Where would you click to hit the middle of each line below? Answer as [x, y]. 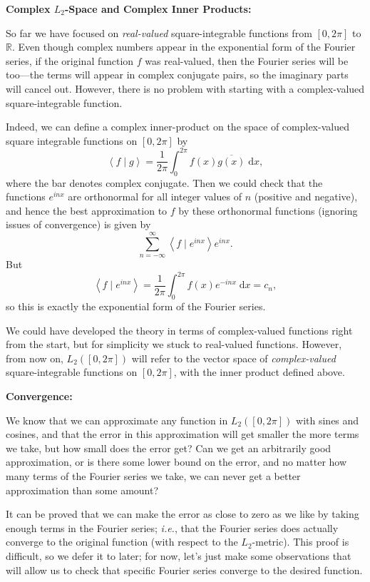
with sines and [328, 420]
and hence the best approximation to [87, 210]
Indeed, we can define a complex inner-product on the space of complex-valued [178, 127]
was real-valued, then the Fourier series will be [247, 60]
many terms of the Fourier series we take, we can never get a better [153, 476]
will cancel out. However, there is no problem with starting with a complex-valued [185, 88]
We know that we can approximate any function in [117, 420]
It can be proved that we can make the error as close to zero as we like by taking [183, 514]
